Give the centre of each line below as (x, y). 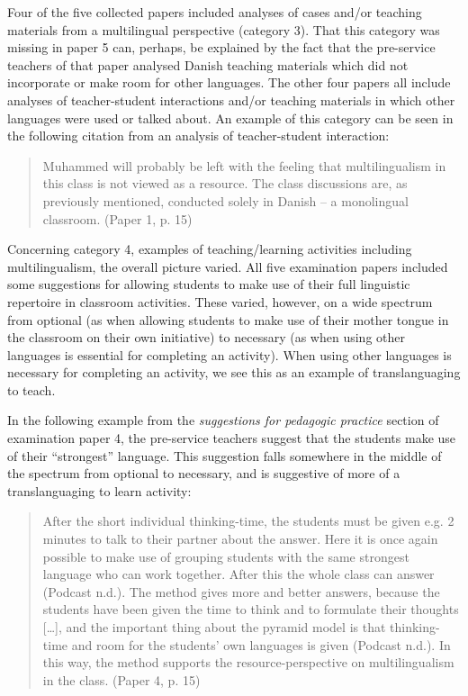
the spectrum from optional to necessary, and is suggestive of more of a (204, 473)
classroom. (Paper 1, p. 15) (117, 218)
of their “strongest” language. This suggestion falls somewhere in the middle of (225, 455)
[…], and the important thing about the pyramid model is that (214, 627)
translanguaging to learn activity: (99, 490)
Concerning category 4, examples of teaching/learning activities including (210, 249)
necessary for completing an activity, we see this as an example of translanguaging (234, 372)
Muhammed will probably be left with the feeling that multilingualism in (244, 165)
